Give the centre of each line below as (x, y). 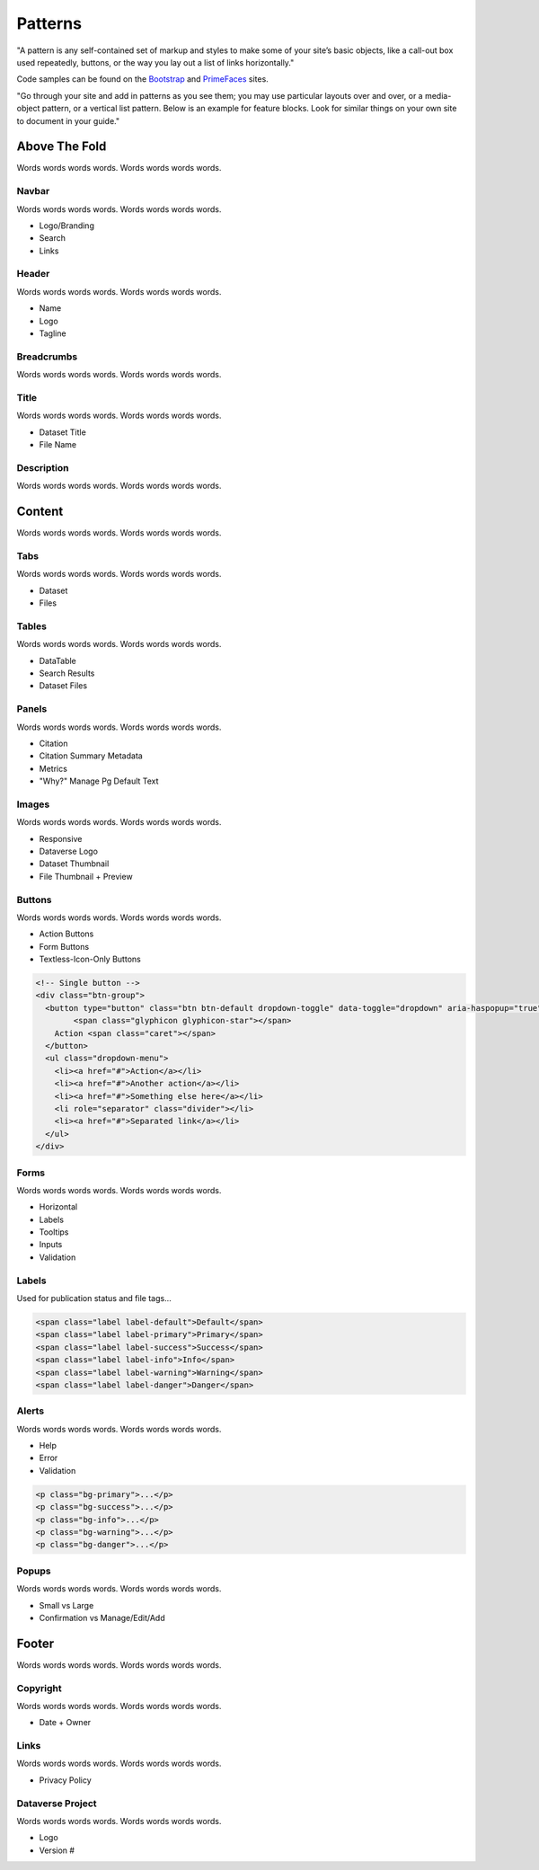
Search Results (67, 673)
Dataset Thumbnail (74, 864)
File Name (57, 445)
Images (33, 804)
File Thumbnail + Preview (86, 876)
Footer (35, 1643)
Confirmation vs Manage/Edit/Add (102, 1617)
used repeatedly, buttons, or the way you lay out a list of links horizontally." (155, 62)
